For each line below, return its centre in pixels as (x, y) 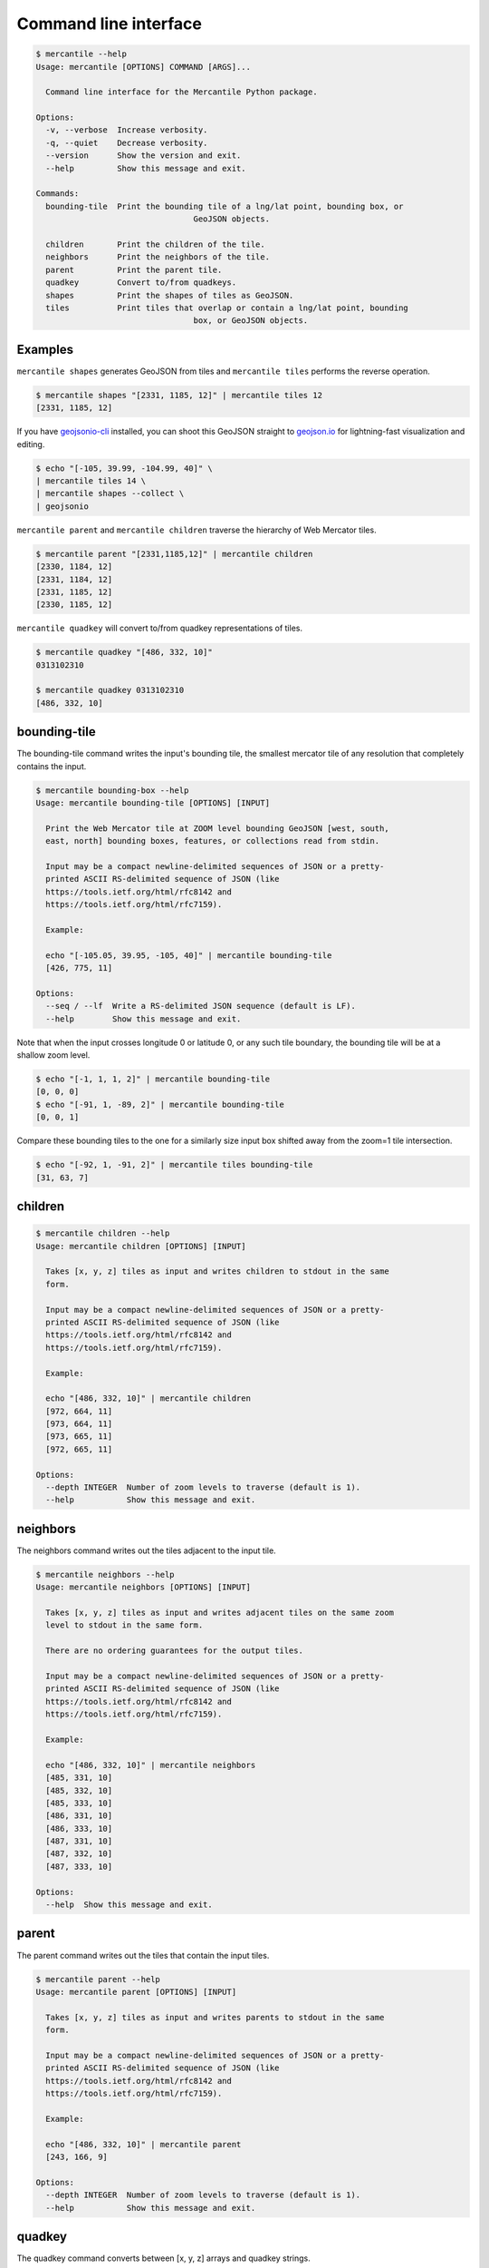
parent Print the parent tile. (134, 269)
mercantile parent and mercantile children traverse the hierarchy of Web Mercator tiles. (197, 530)
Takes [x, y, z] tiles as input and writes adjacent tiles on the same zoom (220, 1613)
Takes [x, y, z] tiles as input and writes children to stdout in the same (217, 1271)
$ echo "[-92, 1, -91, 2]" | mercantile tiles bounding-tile (174, 1165)
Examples (45, 349)
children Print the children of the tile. (156, 244)
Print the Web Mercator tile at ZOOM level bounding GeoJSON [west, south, (217, 828)
